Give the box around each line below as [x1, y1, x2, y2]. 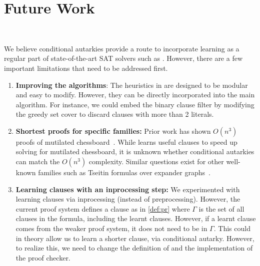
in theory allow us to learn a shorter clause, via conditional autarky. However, [15, 233, 254, 243]
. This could [213, 223, 250, 234]
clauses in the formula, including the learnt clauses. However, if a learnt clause [15, 213, 256, 224]
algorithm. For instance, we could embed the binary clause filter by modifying [15, 99, 254, 109]
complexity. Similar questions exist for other [88, 156, 224, 167]
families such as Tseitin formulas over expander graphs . [38, 167, 210, 178]
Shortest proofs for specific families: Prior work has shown [15, 125, 211, 136]
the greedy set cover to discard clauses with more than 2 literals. [15, 109, 214, 119]
